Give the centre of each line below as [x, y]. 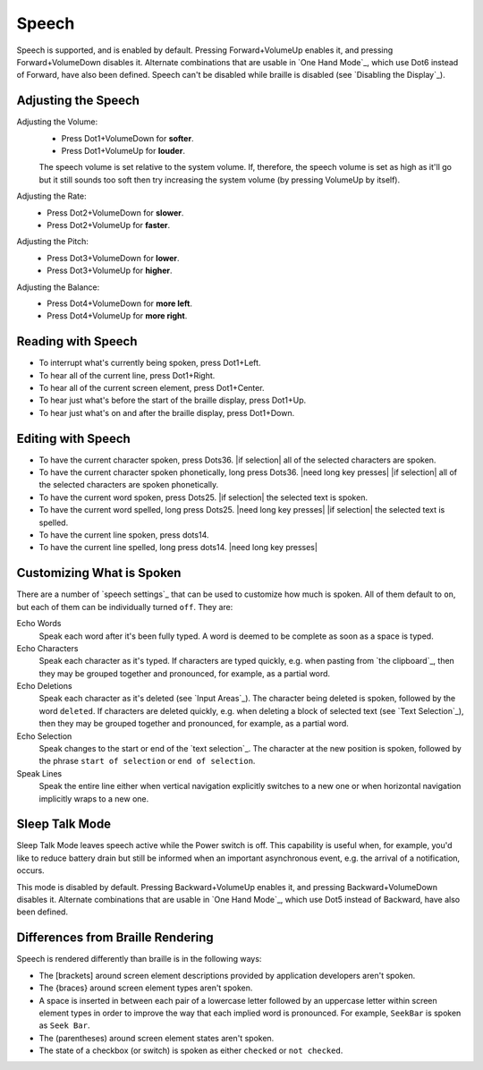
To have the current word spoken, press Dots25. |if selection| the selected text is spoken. [203, 497]
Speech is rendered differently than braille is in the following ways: [139, 959]
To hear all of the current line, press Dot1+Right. [127, 375]
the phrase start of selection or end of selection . [147, 761]
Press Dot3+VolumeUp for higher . [110, 271]
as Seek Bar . [64, 1025]
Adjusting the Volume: [57, 122]
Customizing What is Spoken [99, 573]
